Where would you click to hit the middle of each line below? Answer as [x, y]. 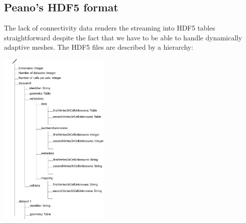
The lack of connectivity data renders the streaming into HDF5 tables [110, 28]
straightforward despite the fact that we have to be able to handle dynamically [123, 37]
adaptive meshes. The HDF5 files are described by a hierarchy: [99, 47]
